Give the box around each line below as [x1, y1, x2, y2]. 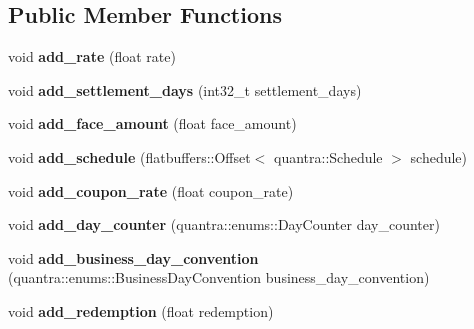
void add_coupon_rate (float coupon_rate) [8, 180, 294, 201]
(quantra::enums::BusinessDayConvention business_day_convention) [8, 267, 430, 288]
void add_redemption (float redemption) [8, 300, 274, 321]
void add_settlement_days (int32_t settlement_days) [8, 79, 362, 100]
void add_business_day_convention [8, 247, 259, 268]
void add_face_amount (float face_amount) [8, 113, 297, 134]
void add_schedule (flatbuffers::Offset [8, 146, 251, 167]
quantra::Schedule [273, 146, 383, 167]
